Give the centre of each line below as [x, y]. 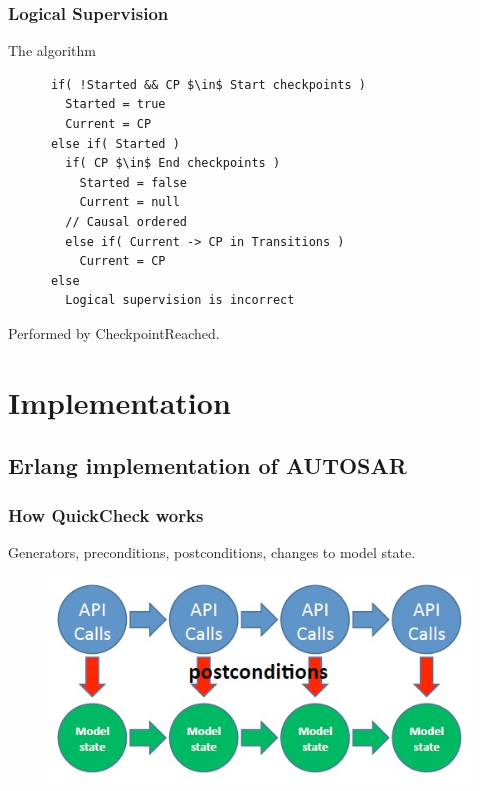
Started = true [115, 104]
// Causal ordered [126, 221]
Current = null [129, 202]
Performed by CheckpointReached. [114, 332]
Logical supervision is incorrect [180, 300]
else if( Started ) [115, 143]
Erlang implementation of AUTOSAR [207, 465]
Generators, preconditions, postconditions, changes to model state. [212, 551]
